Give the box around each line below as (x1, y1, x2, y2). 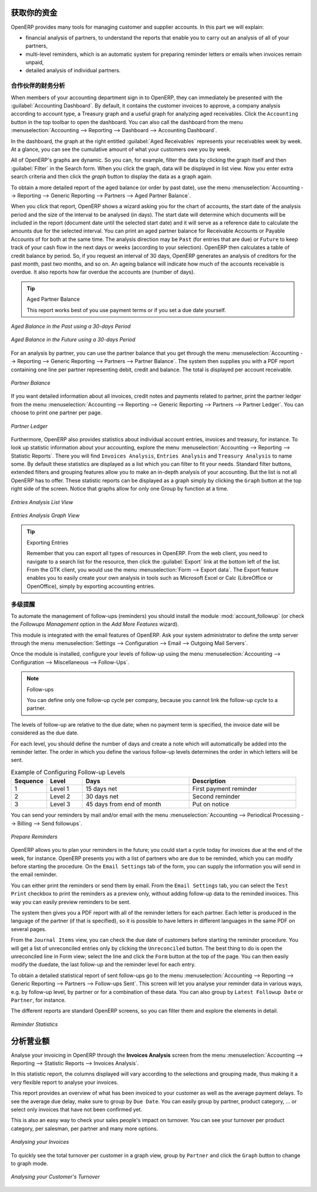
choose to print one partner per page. (11, 409, 102, 417)
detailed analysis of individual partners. (25, 67, 121, 74)
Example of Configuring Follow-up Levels (11, 768, 126, 776)
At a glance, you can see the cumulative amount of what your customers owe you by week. (11, 146, 231, 153)
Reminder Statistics (11, 1020, 58, 1028)
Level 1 (50, 785, 69, 793)
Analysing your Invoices (11, 1139, 69, 1146)
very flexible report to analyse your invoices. (11, 1079, 119, 1086)
